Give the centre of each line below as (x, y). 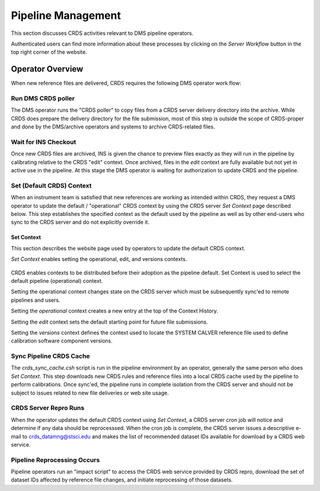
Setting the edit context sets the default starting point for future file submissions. (109, 322)
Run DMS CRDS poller (43, 98)
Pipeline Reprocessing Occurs (55, 460)
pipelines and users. (36, 300)
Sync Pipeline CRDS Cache (50, 356)
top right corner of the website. (49, 52)
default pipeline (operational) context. (57, 280)
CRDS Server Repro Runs (48, 408)
